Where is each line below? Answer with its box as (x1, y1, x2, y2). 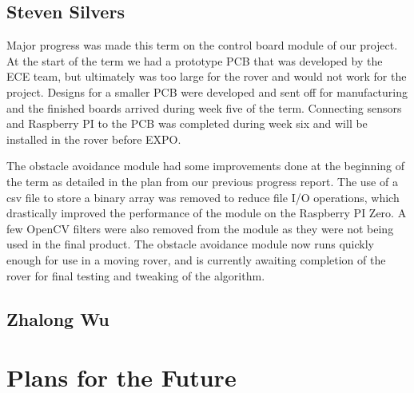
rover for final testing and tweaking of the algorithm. (6, 267, 265, 284)
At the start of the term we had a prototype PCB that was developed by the (6, 52, 383, 69)
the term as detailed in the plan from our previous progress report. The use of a (6, 173, 398, 189)
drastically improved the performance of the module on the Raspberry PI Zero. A (6, 204, 407, 221)
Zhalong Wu (6, 306, 109, 331)
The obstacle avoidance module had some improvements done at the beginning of (6, 157, 405, 174)
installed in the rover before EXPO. (6, 130, 181, 147)
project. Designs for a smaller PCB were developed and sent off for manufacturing (6, 83, 408, 100)
